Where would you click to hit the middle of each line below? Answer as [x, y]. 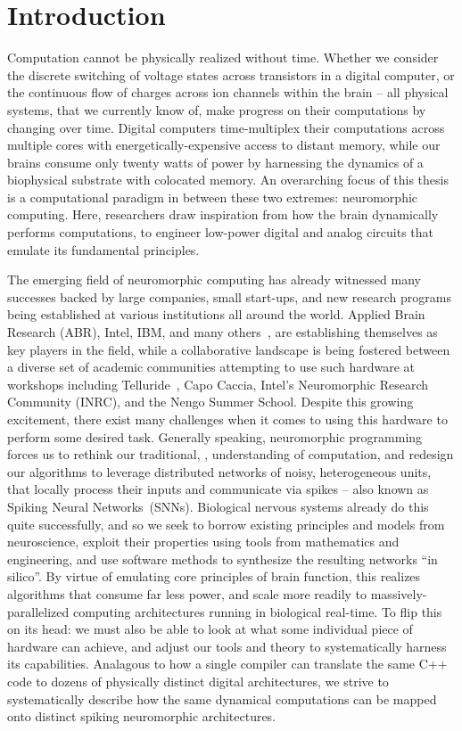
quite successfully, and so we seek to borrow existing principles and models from [226, 524]
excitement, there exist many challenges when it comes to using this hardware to [227, 419]
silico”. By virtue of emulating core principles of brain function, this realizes [214, 576]
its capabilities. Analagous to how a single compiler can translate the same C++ [227, 664]
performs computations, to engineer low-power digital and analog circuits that [221, 232]
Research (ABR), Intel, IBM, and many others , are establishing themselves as [223, 332]
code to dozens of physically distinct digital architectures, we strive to [198, 681]
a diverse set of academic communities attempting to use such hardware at [211, 367]
